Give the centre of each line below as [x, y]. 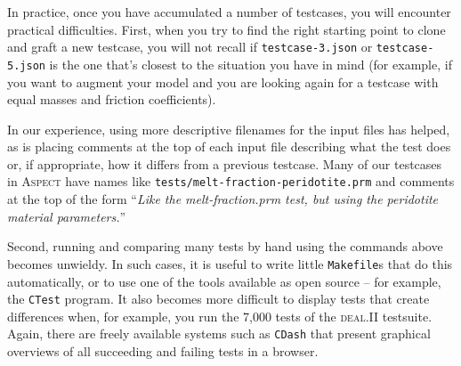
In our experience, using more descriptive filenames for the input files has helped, [229, 129]
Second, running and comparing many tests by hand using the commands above [225, 246]
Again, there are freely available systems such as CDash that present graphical [219, 333]
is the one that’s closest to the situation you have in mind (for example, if [251, 64]
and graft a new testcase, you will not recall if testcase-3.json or [190, 47]
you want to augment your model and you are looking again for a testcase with [223, 81]
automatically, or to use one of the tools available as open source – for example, [224, 281]
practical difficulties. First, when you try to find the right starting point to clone [226, 29]
